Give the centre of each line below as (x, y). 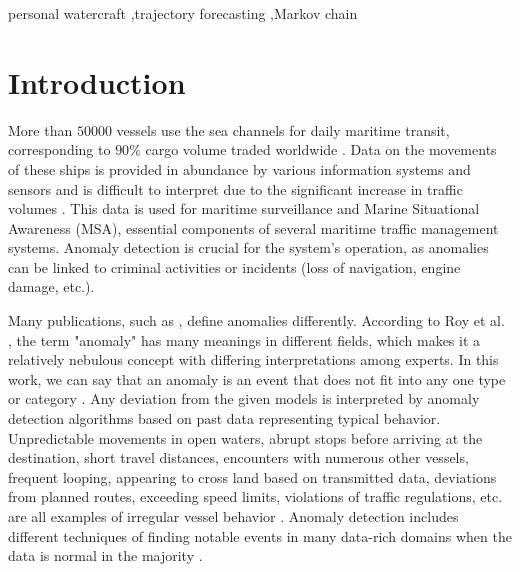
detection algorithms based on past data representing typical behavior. (224, 418)
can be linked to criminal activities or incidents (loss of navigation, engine (234, 266)
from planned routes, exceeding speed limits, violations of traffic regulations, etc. (255, 496)
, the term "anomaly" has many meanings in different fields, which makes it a (244, 339)
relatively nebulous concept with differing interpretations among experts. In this (253, 359)
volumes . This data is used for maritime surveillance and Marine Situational (244, 208)
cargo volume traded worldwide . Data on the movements (321, 149)
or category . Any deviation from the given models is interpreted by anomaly (244, 398)
